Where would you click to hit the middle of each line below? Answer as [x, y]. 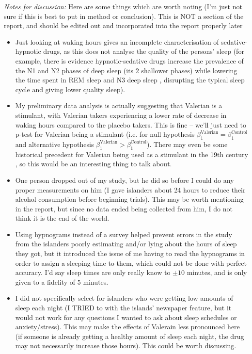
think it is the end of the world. [62, 218]
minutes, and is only [217, 272]
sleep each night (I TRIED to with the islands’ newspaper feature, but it [123, 308]
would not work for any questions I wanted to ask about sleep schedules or [126, 317]
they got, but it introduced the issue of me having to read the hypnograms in [130, 253]
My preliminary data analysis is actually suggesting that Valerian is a [119, 105]
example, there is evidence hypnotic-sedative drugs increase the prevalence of [129, 60]
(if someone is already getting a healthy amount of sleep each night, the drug [130, 336]
